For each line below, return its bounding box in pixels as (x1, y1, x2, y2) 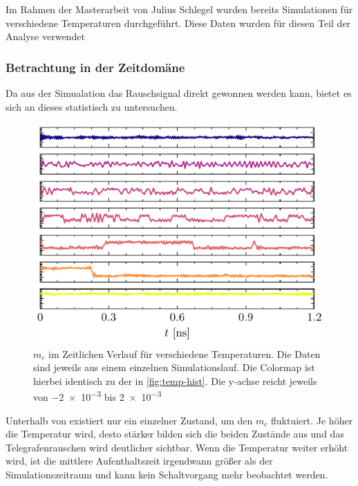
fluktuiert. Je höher (270, 413, 353, 427)
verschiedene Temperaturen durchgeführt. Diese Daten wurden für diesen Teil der (6, 15, 351, 30)
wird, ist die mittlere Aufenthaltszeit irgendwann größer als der (6, 453, 273, 468)
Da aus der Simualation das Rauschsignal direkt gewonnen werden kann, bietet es (6, 86, 352, 100)
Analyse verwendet (6, 29, 85, 44)
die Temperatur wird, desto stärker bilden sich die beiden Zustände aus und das (6, 426, 344, 441)
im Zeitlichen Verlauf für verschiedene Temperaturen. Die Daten (48, 346, 321, 361)
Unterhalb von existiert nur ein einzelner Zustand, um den (6, 413, 253, 427)
